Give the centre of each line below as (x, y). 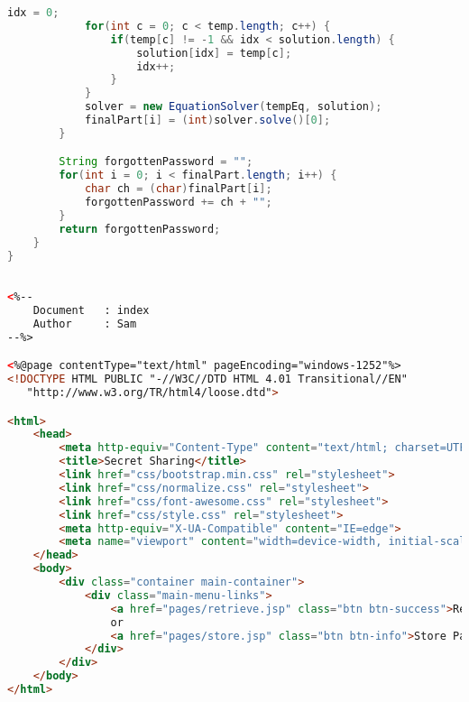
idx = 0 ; (33, 13)
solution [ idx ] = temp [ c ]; (214, 53)
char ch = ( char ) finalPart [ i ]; (178, 189)
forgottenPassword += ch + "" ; (178, 203)
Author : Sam (85, 323)
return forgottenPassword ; (140, 229)
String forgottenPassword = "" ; (156, 162)
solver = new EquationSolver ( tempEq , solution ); (233, 107)
